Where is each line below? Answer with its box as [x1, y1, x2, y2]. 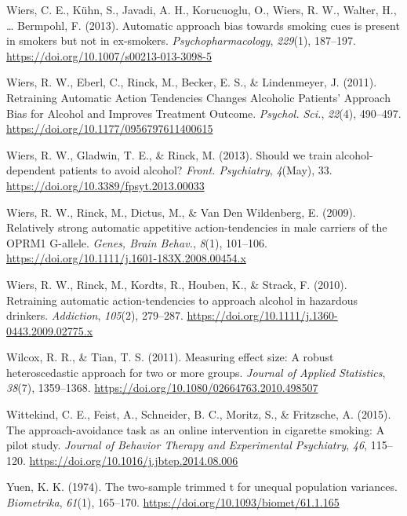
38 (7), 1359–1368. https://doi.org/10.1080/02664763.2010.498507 [6, 379, 318, 396]
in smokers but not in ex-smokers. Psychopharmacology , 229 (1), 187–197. [6, 32, 356, 49]
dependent [6, 162, 56, 178]
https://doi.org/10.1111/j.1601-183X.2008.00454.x [6, 250, 246, 266]
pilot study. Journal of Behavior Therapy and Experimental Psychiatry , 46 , [6, 437, 367, 453]
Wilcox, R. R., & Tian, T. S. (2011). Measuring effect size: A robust [6, 349, 334, 365]
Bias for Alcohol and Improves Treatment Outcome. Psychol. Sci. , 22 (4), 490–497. [6, 104, 402, 121]
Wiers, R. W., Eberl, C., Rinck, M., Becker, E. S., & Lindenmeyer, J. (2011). [6, 74, 377, 90]
